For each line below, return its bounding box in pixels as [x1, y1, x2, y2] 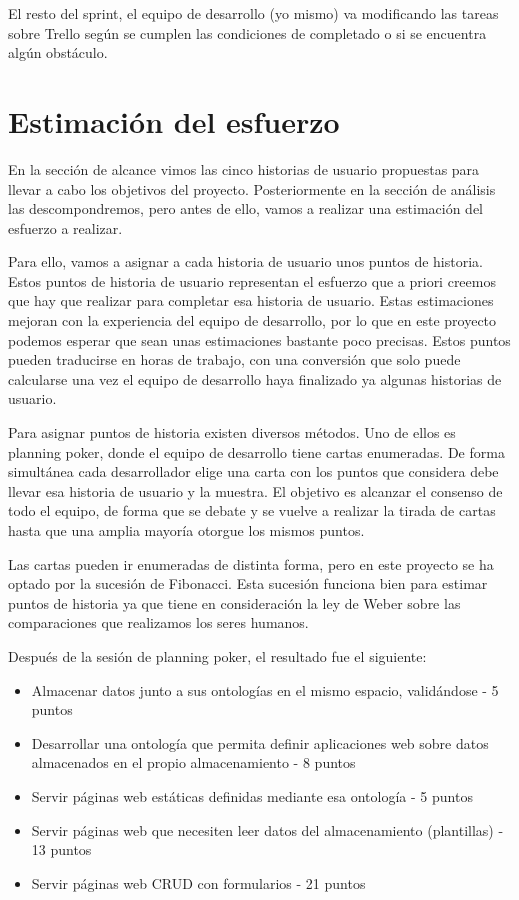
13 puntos [31, 839, 92, 860]
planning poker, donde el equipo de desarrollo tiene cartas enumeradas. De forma [8, 441, 505, 462]
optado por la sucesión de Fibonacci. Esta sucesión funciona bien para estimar [8, 573, 488, 594]
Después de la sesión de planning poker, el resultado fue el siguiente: [8, 645, 427, 666]
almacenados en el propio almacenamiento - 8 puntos [31, 752, 356, 773]
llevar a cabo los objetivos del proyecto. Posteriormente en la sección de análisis [8, 178, 496, 199]
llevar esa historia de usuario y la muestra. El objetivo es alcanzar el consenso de [8, 480, 503, 501]
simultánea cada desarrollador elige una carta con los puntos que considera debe [8, 461, 499, 482]
